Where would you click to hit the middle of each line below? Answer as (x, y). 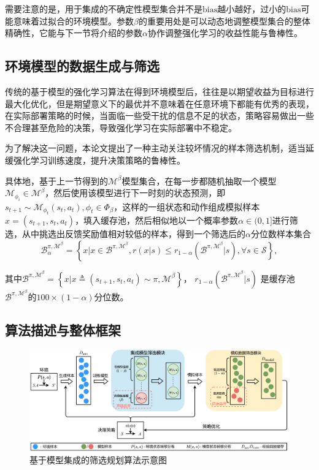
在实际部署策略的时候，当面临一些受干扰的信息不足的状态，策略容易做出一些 (159, 116)
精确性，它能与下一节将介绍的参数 (74, 33)
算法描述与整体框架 (63, 329)
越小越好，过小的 (252, 9)
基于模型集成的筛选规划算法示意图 (98, 460)
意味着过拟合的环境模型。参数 (73, 21)
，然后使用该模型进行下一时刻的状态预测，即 (135, 193)
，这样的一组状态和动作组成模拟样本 (187, 206)
